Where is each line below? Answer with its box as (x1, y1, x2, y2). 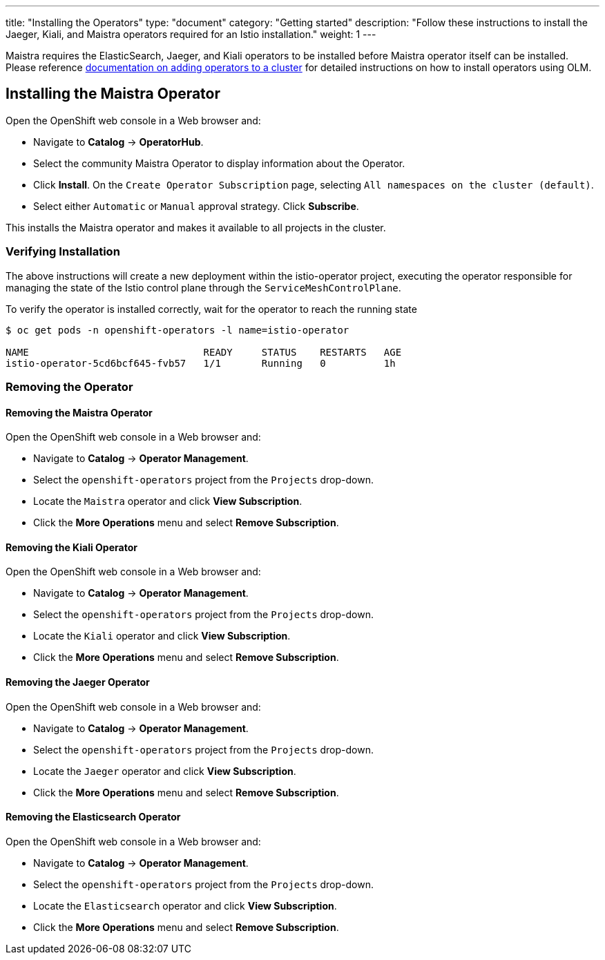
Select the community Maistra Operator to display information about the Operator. (33, 157, 405, 169)
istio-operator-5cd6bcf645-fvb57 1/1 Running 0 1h (6, 357, 396, 369)
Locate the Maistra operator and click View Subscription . (33, 495, 302, 508)
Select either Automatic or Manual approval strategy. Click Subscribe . (33, 200, 359, 212)
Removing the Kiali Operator (6, 541, 137, 553)
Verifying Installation (6, 244, 120, 259)
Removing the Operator (6, 379, 133, 394)
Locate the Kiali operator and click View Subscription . (33, 630, 291, 642)
